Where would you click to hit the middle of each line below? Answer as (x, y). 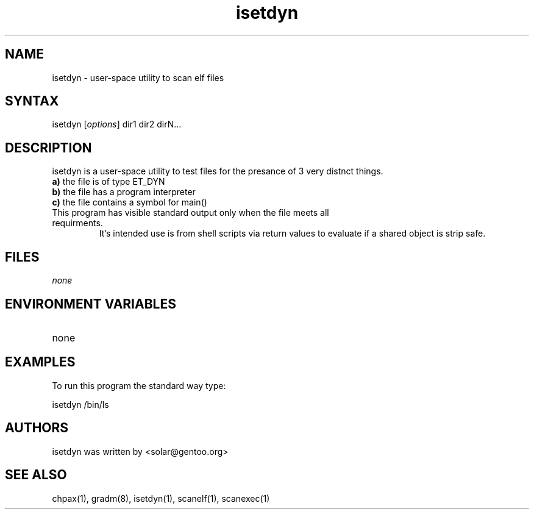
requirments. (77, 223)
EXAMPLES (40, 362)
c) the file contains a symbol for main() (130, 202)
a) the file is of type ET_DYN (109, 182)
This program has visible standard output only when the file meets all (190, 213)
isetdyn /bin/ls (80, 404)
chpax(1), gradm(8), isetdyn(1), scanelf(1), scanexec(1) (161, 498)
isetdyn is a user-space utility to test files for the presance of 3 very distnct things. (218, 171)
